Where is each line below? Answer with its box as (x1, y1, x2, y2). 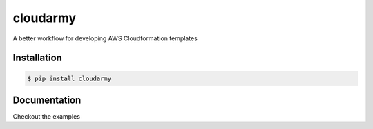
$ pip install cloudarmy (27, 74, 112, 82)
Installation (12, 52, 62, 64)
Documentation (12, 94, 82, 106)
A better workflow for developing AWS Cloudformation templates (12, 34, 198, 43)
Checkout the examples (12, 113, 81, 121)
